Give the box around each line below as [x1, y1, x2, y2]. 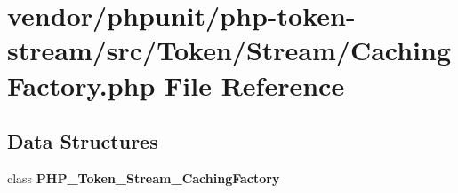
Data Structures [7, 127, 158, 155]
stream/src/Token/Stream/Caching [7, 32, 452, 68]
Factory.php [7, 66, 156, 103]
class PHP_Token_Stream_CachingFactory [7, 168, 280, 187]
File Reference [165, 66, 345, 103]
